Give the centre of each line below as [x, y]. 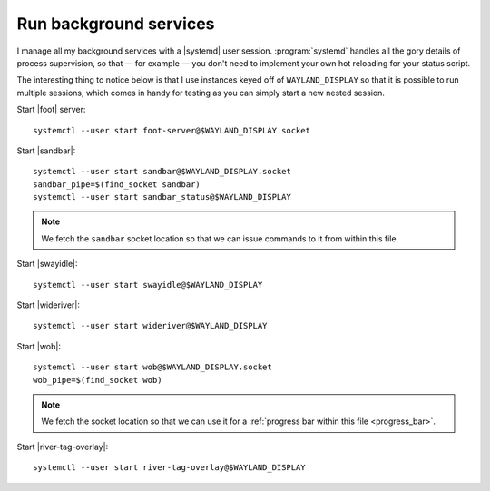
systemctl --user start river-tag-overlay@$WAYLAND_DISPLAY [169, 468]
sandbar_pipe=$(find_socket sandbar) [117, 184]
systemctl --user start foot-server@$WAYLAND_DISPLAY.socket [171, 130]
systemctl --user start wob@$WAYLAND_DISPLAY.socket [152, 367]
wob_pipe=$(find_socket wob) [98, 380]
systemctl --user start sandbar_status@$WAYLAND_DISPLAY [162, 197]
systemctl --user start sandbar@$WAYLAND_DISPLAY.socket [162, 172]
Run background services [116, 24]
